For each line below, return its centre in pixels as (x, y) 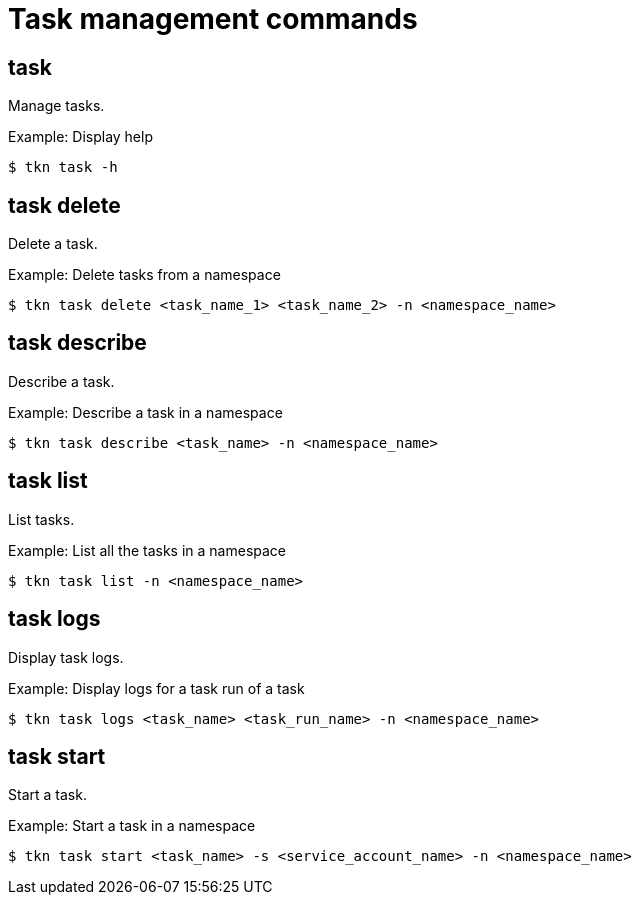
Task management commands (213, 19)
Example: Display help (80, 137)
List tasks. (41, 519)
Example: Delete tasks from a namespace (144, 275)
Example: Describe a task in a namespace (145, 412)
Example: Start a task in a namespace (132, 826)
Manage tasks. (56, 106)
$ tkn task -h (63, 167)
